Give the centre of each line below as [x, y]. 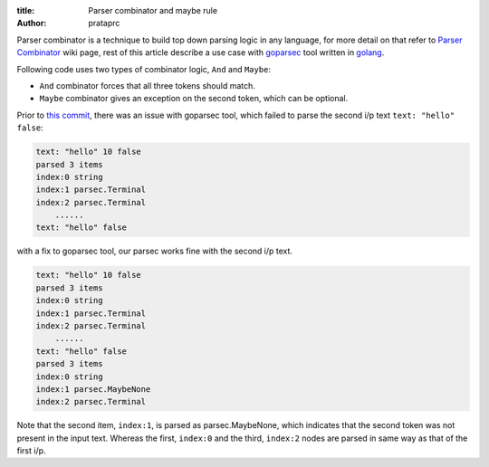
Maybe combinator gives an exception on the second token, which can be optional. [194, 99]
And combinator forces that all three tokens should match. [147, 85]
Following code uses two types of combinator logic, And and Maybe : [144, 69]
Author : [32, 24]
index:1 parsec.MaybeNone [93, 389]
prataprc [104, 24]
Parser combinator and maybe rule [153, 10]
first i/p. [31, 451]
